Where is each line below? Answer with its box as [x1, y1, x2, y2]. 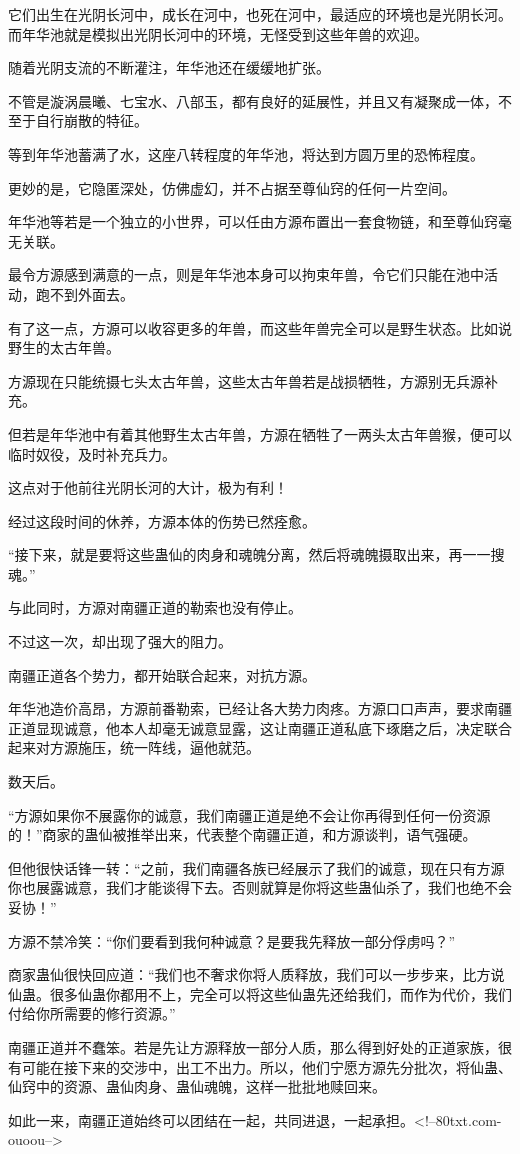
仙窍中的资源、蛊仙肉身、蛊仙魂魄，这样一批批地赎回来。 [8, 1076, 386, 1097]
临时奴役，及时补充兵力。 [8, 443, 176, 464]
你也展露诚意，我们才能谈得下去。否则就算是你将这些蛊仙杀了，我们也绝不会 [8, 877, 512, 898]
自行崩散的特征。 [35, 110, 148, 131]
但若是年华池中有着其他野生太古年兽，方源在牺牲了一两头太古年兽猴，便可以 [8, 423, 512, 444]
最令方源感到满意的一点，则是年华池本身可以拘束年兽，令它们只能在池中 [8, 264, 484, 285]
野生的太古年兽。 [8, 337, 120, 358]
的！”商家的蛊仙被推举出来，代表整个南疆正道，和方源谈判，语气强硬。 [8, 824, 477, 845]
